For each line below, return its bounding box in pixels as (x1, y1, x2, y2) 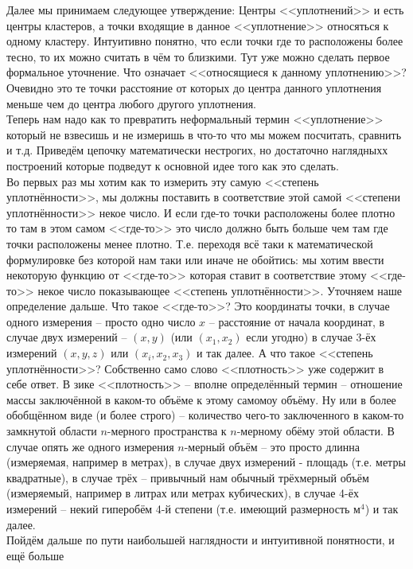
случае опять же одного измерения (6, 438, 174, 454)
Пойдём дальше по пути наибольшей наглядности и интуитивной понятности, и (6, 532, 395, 548)
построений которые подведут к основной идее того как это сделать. (6, 157, 339, 173)
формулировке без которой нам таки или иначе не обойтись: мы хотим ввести (6, 251, 384, 267)
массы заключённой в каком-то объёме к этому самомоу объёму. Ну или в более (6, 391, 396, 407)
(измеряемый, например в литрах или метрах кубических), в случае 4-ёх (6, 485, 359, 501)
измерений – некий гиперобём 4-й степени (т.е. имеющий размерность (6, 501, 350, 516)
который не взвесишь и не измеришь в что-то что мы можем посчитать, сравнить (6, 126, 402, 142)
